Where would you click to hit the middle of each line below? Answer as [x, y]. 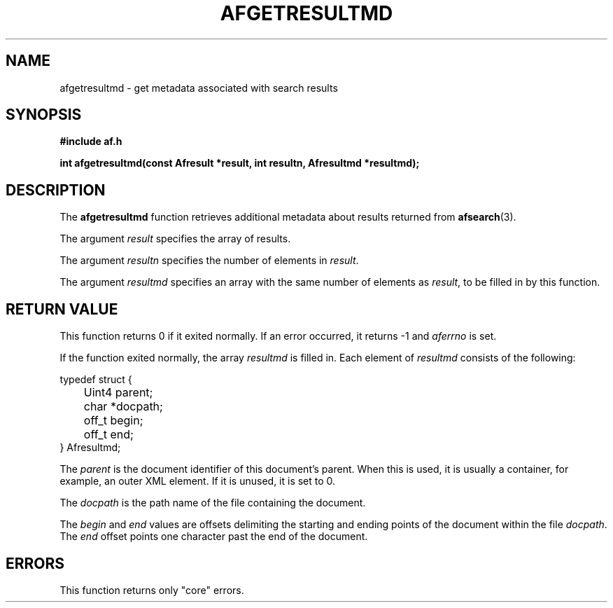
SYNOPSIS [44, 115]
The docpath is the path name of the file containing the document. [213, 503]
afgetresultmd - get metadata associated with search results [199, 88]
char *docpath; [123, 407]
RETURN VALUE [62, 309]
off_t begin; [113, 421]
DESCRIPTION [56, 190]
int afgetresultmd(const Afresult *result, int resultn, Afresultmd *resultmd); [240, 163]
